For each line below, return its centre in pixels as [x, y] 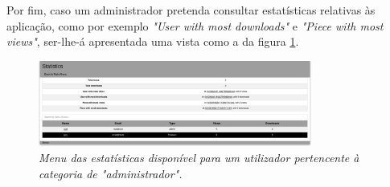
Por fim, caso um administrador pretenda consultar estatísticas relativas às [191, 10]
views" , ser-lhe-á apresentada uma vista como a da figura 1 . [153, 41]
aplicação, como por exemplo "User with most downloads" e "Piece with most [195, 25]
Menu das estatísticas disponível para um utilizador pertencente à [199, 158]
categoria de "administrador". [111, 173]
